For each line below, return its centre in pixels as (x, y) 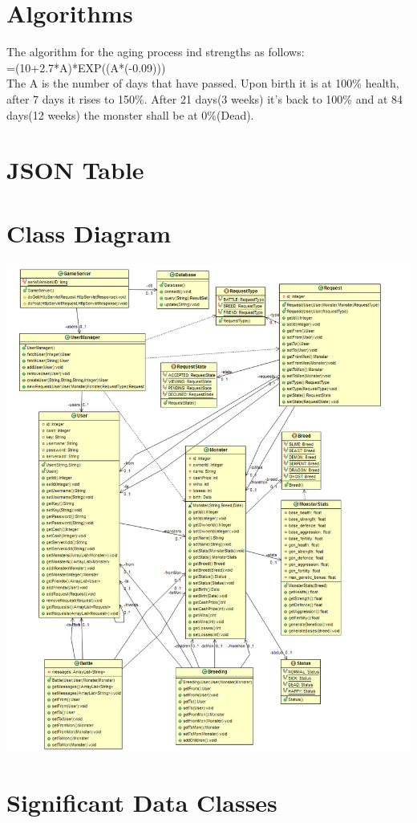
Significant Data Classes (142, 803)
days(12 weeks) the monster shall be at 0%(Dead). (130, 114)
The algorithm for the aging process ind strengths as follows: (156, 52)
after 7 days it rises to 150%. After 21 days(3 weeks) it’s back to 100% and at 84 (205, 98)
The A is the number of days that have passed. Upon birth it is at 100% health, (203, 83)
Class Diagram (89, 232)
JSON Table (75, 170)
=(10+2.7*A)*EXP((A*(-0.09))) (86, 67)
